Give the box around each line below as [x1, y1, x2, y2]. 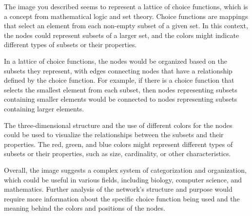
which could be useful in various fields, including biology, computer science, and [4, 174, 242, 184]
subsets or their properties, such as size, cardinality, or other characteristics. [4, 148, 231, 159]
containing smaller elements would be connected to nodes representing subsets [4, 94, 237, 104]
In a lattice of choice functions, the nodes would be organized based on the [4, 55, 227, 66]
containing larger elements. [4, 103, 84, 113]
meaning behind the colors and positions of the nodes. [4, 203, 165, 213]
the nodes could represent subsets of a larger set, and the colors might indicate [4, 30, 239, 40]
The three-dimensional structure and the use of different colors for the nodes [4, 120, 233, 130]
